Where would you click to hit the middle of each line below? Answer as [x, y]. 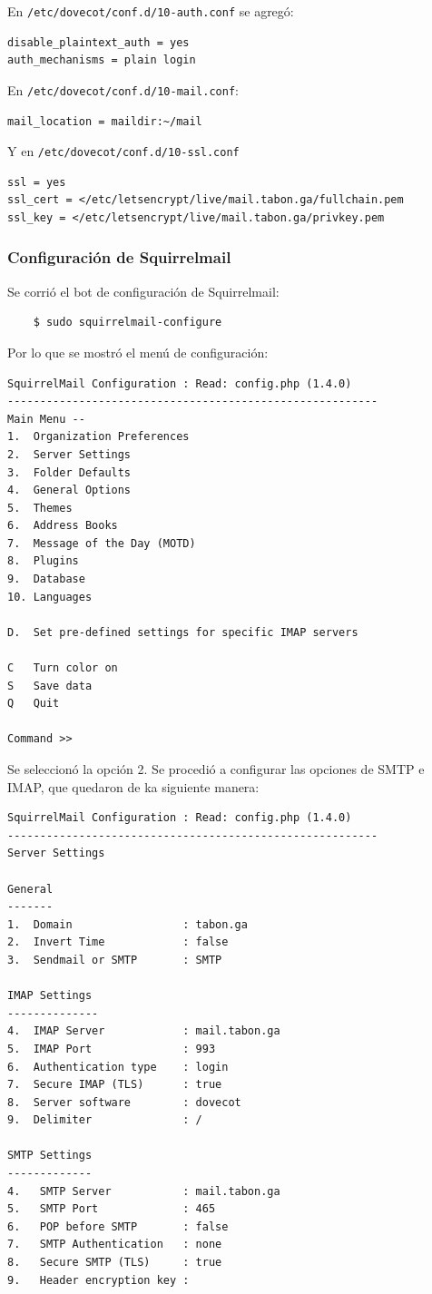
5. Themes [40, 508]
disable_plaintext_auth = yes [98, 42]
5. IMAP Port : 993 [112, 1049]
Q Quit [34, 704]
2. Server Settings [69, 454]
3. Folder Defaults [69, 472]
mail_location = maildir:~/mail [105, 121]
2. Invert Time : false [118, 942]
